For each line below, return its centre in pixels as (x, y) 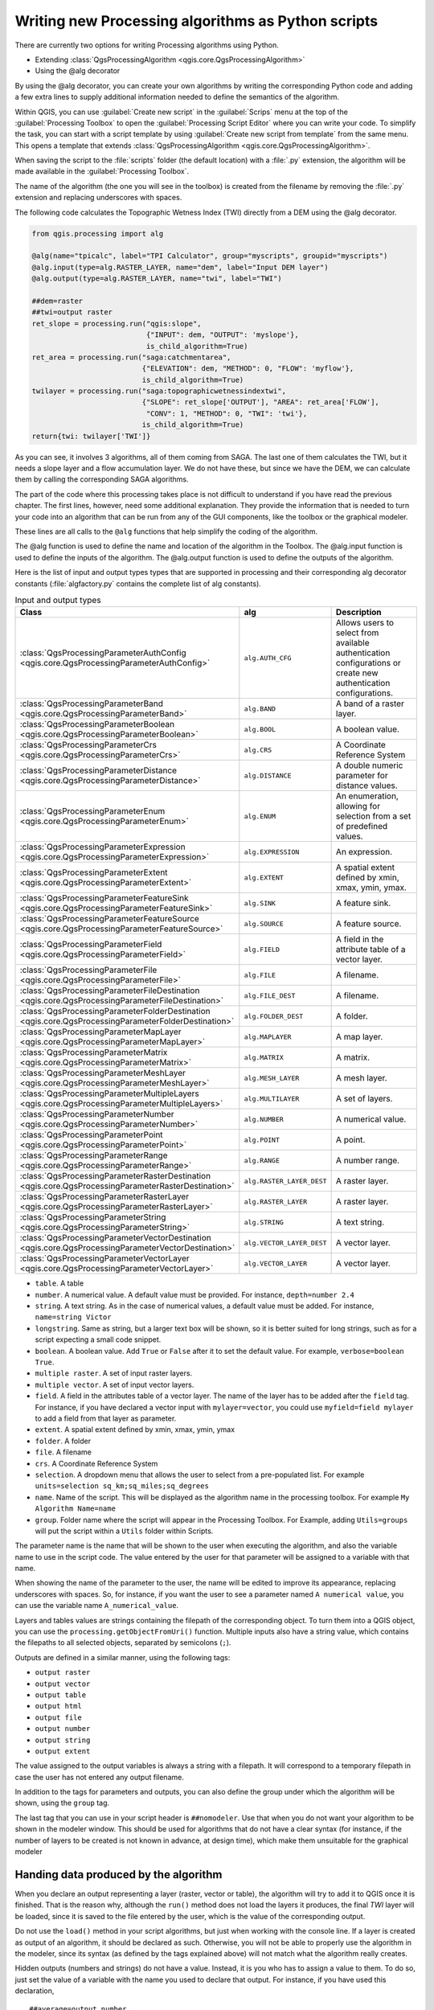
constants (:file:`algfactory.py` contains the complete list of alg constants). (138, 584)
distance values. (366, 786)
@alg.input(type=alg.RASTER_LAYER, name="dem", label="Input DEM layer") (180, 267)
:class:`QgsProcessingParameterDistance (98, 770)
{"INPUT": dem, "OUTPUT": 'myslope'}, (222, 335)
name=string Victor (73, 1317)
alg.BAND (260, 709)
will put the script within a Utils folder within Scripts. (124, 1531)
